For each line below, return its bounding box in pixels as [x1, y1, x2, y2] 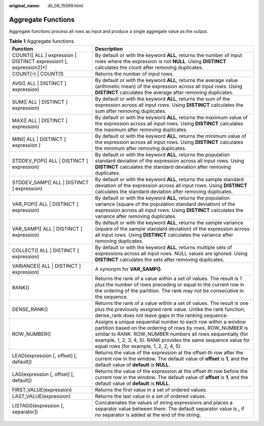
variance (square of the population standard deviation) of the [95, 201, 236, 207]
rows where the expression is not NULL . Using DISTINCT [95, 58, 227, 64]
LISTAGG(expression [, [12, 402, 65, 409]
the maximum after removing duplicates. [95, 126, 188, 133]
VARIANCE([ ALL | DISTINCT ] [12, 263, 81, 269]
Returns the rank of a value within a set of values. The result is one [95, 300, 249, 306]
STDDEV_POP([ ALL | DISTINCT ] [12, 157, 88, 164]
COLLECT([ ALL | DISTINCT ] [12, 247, 79, 254]
